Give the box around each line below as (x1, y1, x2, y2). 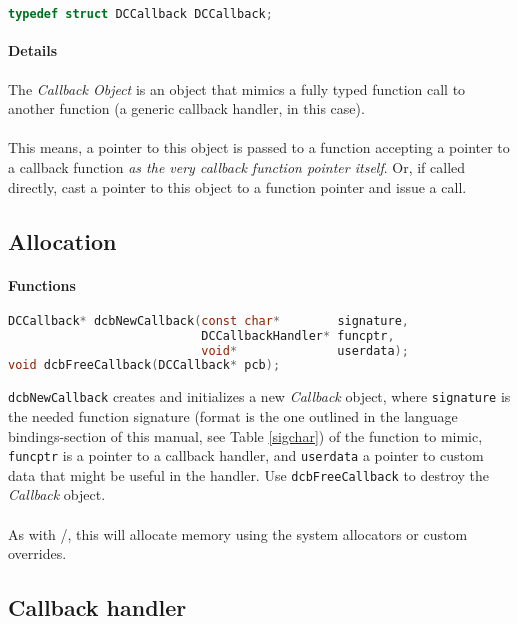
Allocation (8, 225, 117, 256)
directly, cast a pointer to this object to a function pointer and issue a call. (8, 176, 467, 197)
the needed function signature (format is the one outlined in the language (8, 405, 458, 426)
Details (8, 40, 58, 61)
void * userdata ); (201, 343, 409, 358)
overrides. (8, 543, 67, 564)
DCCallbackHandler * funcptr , (201, 328, 395, 343)
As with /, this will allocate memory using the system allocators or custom (8, 523, 468, 544)
